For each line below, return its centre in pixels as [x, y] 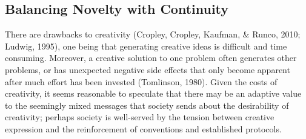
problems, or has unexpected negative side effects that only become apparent [148, 69]
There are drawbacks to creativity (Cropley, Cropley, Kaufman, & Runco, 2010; [153, 34]
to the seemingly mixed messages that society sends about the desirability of [147, 105]
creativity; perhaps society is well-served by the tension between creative [140, 117]
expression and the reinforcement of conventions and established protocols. [143, 128]
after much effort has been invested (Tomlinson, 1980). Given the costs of [141, 81]
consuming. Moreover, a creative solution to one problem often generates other [151, 58]
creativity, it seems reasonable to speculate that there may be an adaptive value [153, 93]
